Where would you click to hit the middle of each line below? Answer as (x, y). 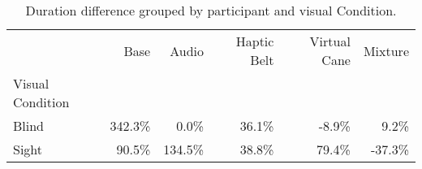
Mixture (386, 50)
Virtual (330, 41)
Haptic (255, 41)
